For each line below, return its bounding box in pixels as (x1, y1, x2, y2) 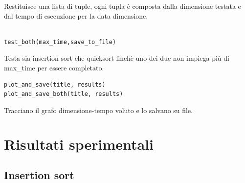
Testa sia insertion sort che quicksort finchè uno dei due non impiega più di (4, 53, 229, 63)
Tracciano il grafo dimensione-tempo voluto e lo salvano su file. (4, 105, 193, 115)
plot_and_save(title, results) (4, 81, 106, 88)
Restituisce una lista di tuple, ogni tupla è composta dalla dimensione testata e (4, 1, 241, 11)
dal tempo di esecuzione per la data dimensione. (4, 10, 148, 21)
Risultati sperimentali (4, 134, 154, 154)
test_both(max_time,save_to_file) (4, 38, 116, 46)
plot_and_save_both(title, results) (4, 91, 123, 98)
